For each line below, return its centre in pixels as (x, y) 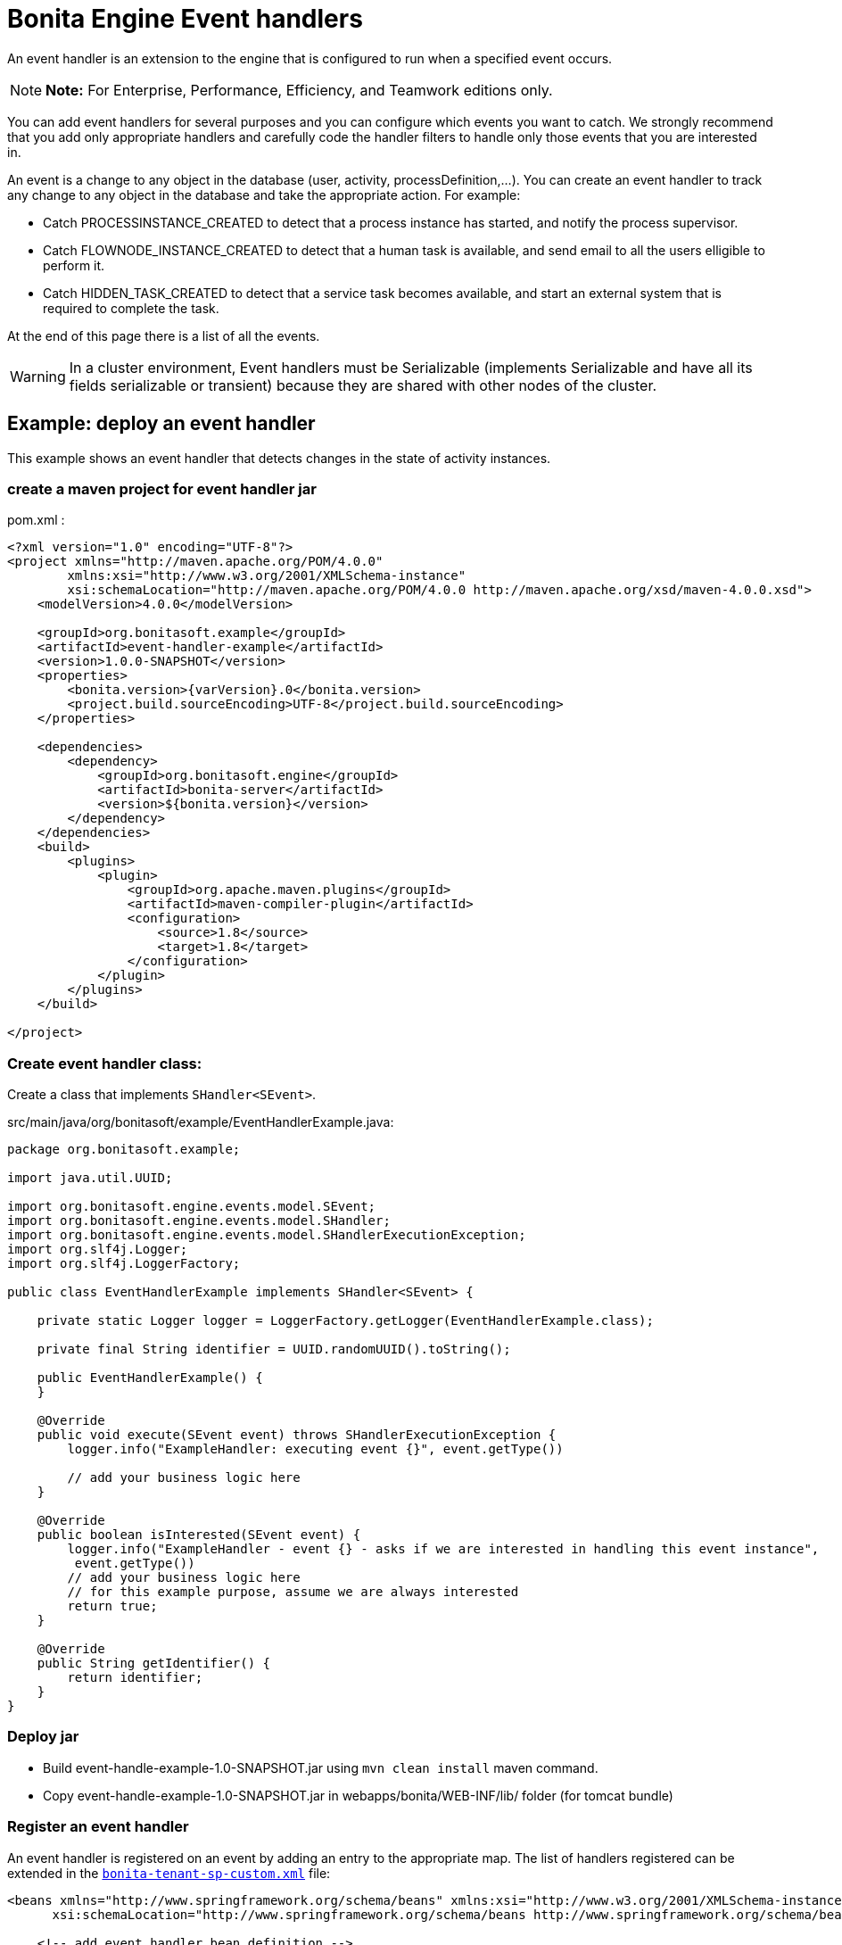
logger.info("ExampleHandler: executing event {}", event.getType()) (315, 1449)
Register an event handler (98, 1827)
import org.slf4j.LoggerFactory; (124, 1264)
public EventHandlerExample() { (150, 1378)
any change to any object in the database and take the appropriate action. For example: (264, 194)
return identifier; (135, 1678)
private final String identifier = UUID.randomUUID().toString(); (274, 1349)
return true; (112, 1606)
